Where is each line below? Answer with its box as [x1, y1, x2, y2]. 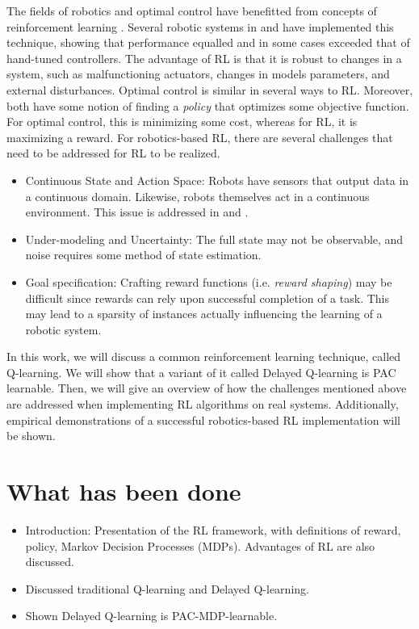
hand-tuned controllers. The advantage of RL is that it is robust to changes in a [6, 49, 402, 66]
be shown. [6, 427, 56, 444]
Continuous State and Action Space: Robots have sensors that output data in [25, 171, 409, 188]
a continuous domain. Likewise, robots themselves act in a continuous [25, 187, 370, 204]
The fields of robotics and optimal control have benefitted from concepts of [6, 2, 377, 19]
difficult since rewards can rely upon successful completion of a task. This [25, 289, 389, 306]
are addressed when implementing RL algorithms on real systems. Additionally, [6, 396, 399, 413]
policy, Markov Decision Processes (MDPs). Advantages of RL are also [25, 537, 375, 554]
